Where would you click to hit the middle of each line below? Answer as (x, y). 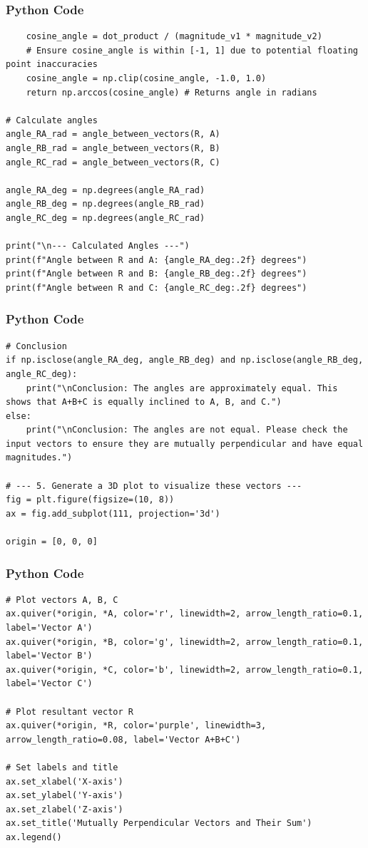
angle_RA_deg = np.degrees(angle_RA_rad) (106, 190)
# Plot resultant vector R (70, 712)
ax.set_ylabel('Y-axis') (65, 796)
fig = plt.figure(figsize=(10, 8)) (90, 500)
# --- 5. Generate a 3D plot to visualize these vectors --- (154, 486)
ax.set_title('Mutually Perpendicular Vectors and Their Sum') (159, 823)
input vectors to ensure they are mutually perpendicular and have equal (185, 444)
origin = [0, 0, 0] (52, 542)
